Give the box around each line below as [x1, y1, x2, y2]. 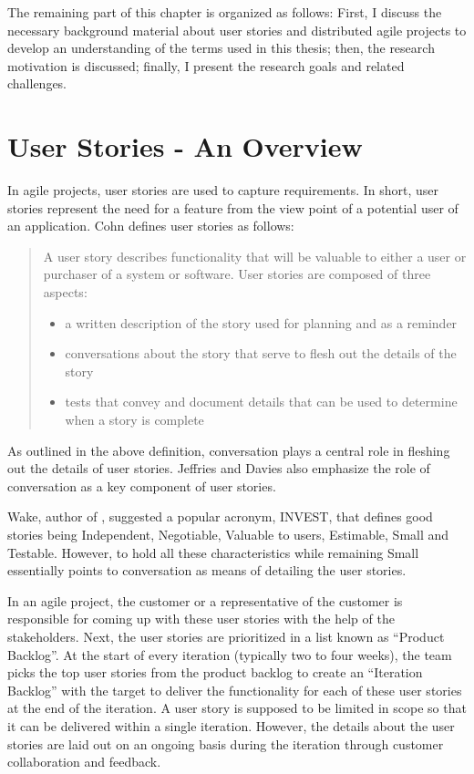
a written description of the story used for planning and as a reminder [65, 313, 458, 332]
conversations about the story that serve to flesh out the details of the [65, 344, 457, 363]
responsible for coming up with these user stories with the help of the [7, 609, 395, 628]
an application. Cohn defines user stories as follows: [7, 216, 294, 235]
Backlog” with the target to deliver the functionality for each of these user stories [7, 680, 462, 699]
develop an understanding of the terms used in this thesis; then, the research [7, 38, 435, 57]
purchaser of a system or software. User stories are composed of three [43, 264, 431, 284]
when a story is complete [65, 410, 204, 429]
